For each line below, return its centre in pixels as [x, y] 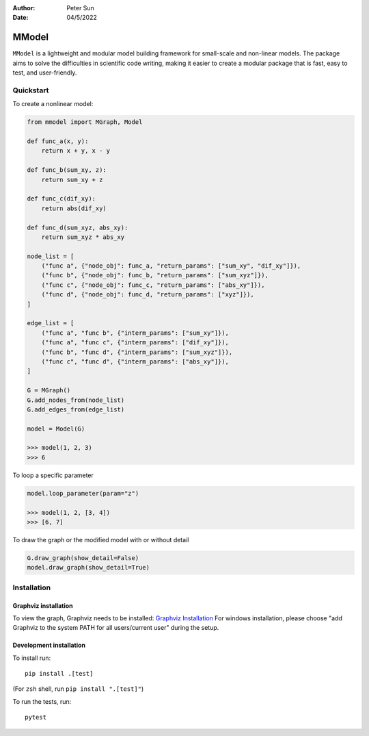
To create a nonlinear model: [53, 104]
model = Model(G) [56, 429]
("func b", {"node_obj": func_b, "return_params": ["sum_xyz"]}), [155, 275]
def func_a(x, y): [58, 141]
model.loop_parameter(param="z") [83, 493]
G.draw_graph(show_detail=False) [83, 558]
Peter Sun [81, 8]
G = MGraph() [49, 391]
